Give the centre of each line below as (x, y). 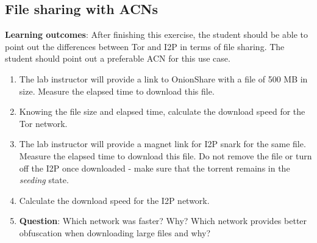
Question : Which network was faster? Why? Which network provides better (163, 221)
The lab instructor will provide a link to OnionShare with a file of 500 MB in (163, 78)
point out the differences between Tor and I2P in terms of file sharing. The (145, 46)
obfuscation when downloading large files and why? (115, 232)
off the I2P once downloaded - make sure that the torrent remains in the (155, 168)
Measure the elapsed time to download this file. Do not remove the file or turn (166, 155)
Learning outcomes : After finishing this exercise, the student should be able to (156, 34)
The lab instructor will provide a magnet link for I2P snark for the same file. (162, 144)
